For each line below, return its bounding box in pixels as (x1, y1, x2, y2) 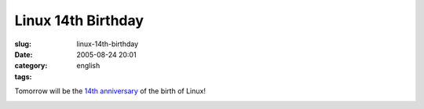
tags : (14, 71, 32, 82)
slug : (14, 39, 31, 49)
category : (14, 61, 48, 71)
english (76, 61, 101, 71)
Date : (14, 49, 33, 59)
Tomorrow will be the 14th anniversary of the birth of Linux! (14, 86, 206, 96)
